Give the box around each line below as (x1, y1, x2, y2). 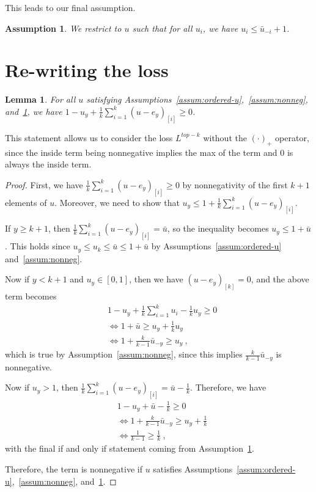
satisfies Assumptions (153, 463, 233, 475)
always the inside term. (5, 158, 92, 171)
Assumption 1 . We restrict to (5, 21, 122, 34)
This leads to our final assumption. (5, 1, 136, 13)
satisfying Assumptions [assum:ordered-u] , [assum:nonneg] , (86, 93, 308, 106)
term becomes (5, 290, 57, 303)
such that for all (132, 21, 193, 34)
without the (203, 131, 247, 144)
